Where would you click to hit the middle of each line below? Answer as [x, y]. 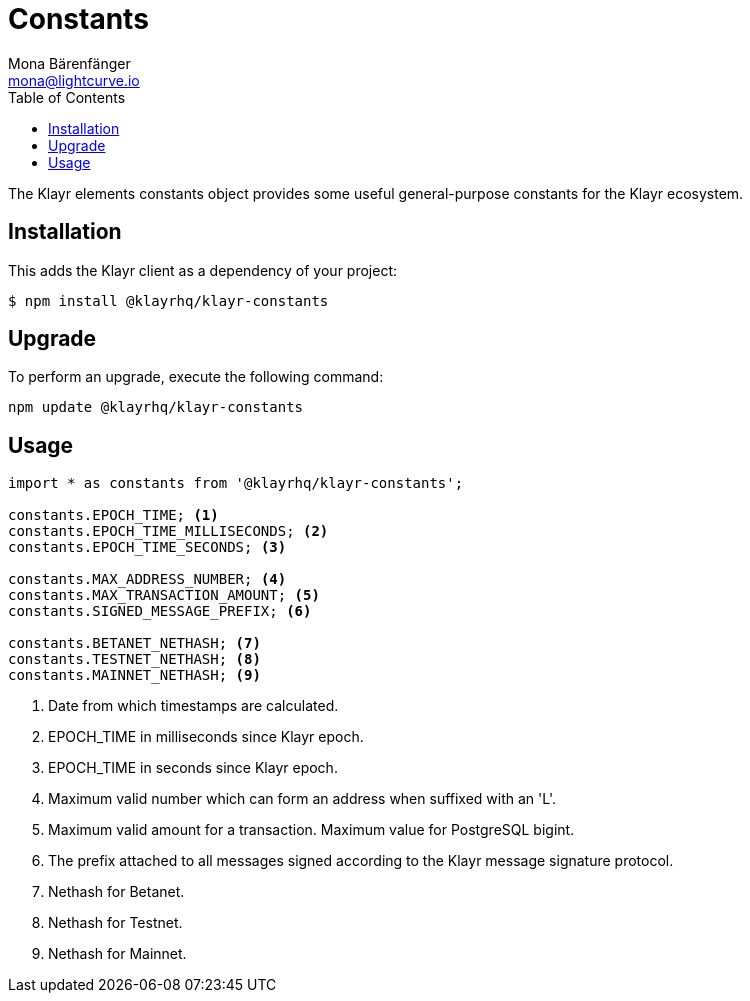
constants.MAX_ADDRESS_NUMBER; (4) [147, 579]
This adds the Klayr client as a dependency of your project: [203, 270]
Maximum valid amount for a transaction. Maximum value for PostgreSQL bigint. [311, 830]
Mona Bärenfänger [69, 63]
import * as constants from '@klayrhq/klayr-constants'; [236, 483]
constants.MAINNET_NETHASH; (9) [134, 675]
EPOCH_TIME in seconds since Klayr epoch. [193, 768]
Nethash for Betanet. [116, 892]
